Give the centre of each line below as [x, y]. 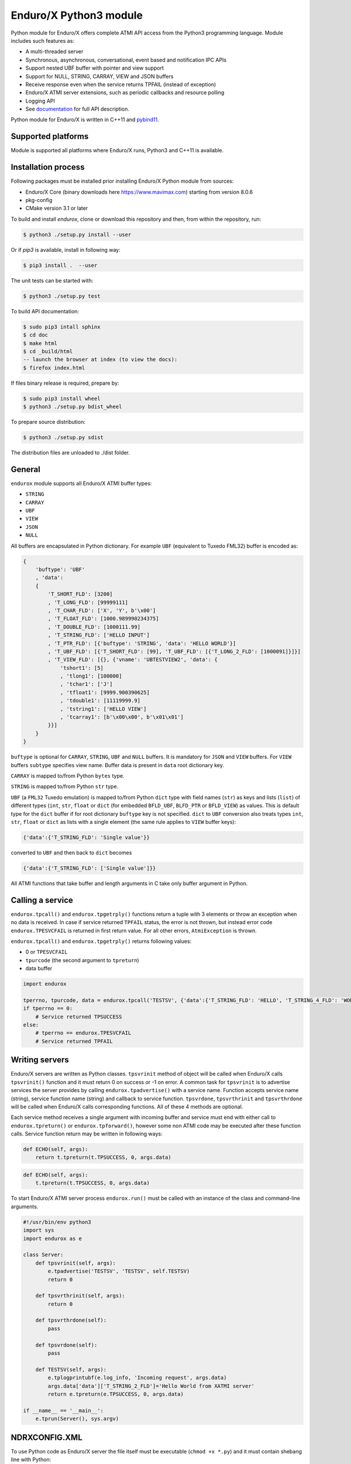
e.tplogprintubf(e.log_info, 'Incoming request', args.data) [137, 1378]
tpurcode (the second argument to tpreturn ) [82, 960]
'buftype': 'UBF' [60, 569]
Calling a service [42, 900]
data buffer [39, 969]
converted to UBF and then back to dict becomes [71, 853]
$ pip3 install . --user [60, 265]
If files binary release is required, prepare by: [65, 383]
